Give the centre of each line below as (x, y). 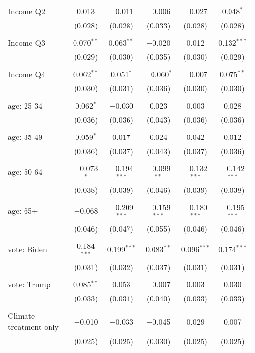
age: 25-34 (25, 105)
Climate (22, 316)
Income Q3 (26, 42)
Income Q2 (26, 11)
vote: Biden (27, 249)
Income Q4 (26, 74)
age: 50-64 (25, 172)
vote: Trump (29, 284)
